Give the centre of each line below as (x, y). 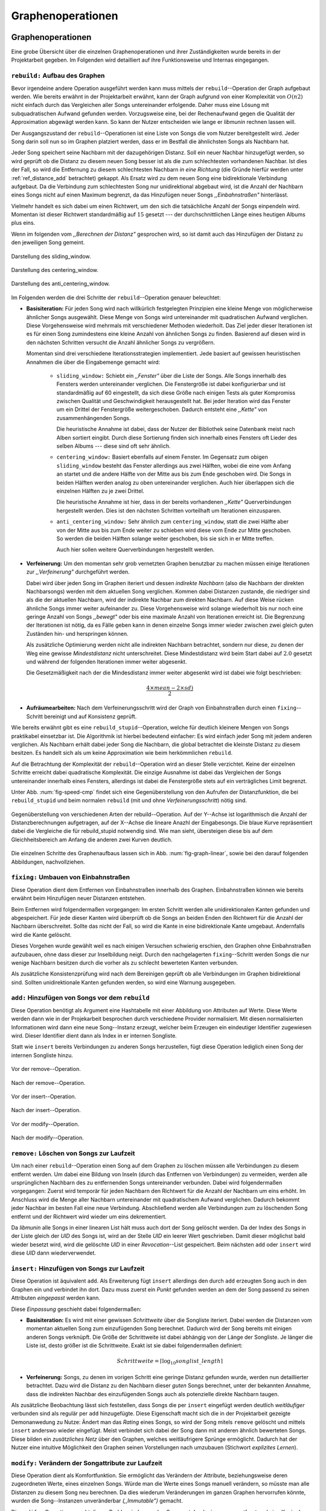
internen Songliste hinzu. (42, 1055)
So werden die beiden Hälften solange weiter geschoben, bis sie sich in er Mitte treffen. (165, 539)
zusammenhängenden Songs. (94, 418)
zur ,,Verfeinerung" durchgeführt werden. (78, 572)
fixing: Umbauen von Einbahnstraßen (70, 878)
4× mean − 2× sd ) (170, 688)
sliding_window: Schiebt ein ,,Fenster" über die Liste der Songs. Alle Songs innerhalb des (171, 375)
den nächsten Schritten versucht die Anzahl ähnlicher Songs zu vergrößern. (121, 342)
